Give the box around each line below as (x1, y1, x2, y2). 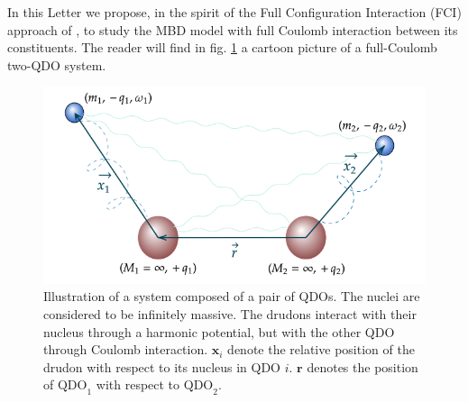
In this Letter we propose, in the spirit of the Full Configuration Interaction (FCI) (7, 3, 462, 21)
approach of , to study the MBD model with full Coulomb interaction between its (7, 20, 458, 39)
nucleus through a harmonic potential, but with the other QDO (43, 322, 395, 341)
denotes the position (307, 357, 418, 376)
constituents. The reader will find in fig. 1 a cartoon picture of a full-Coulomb (7, 38, 437, 57)
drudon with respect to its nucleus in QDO (43, 357, 281, 376)
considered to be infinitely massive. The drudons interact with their (43, 304, 417, 323)
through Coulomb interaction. (43, 340, 208, 359)
